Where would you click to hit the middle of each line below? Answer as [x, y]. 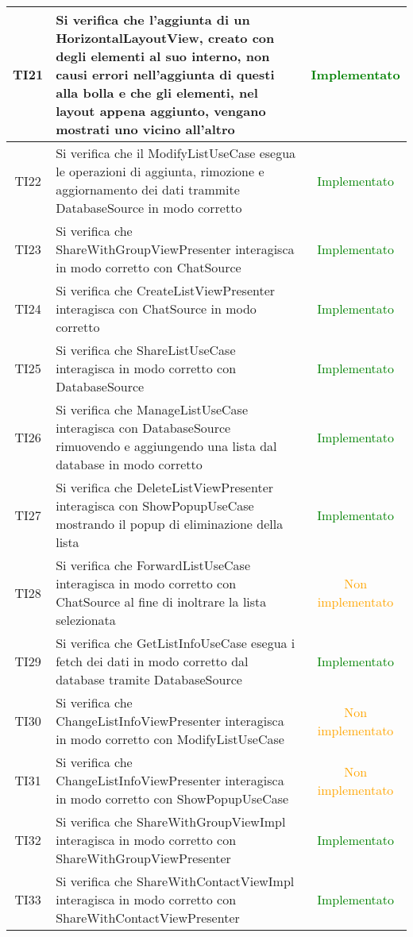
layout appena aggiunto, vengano [161, 111]
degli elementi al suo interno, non [163, 56]
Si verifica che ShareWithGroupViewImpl [171, 821]
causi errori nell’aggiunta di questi [165, 74]
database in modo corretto [129, 464]
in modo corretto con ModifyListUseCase [170, 739]
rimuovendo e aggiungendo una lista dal [166, 446]
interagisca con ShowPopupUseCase [155, 505]
